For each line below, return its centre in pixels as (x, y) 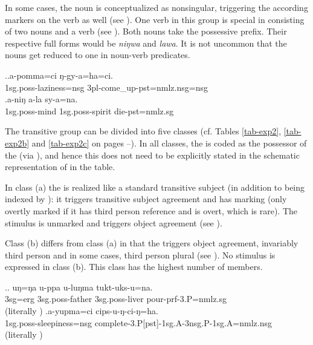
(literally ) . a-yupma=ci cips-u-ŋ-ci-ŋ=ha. (82, 311)
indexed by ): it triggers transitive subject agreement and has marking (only (146, 199)
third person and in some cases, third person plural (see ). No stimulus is (140, 255)
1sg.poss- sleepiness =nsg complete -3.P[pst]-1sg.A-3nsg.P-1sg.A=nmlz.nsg (138, 322)
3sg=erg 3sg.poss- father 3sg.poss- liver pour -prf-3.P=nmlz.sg (116, 299)
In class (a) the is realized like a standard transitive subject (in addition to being (155, 187)
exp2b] (17, 143)
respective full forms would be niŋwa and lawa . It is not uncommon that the (146, 43)
